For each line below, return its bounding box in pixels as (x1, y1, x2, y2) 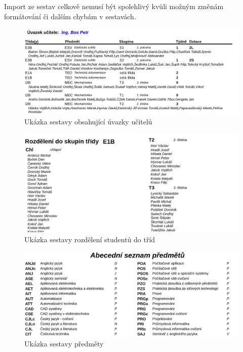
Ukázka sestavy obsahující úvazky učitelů (24, 116, 152, 126)
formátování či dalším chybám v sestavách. (4, 11, 136, 21)
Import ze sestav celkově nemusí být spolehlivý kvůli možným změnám (4, 1, 224, 11)
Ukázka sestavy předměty (24, 338, 104, 349)
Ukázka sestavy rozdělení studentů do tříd (24, 234, 155, 244)
